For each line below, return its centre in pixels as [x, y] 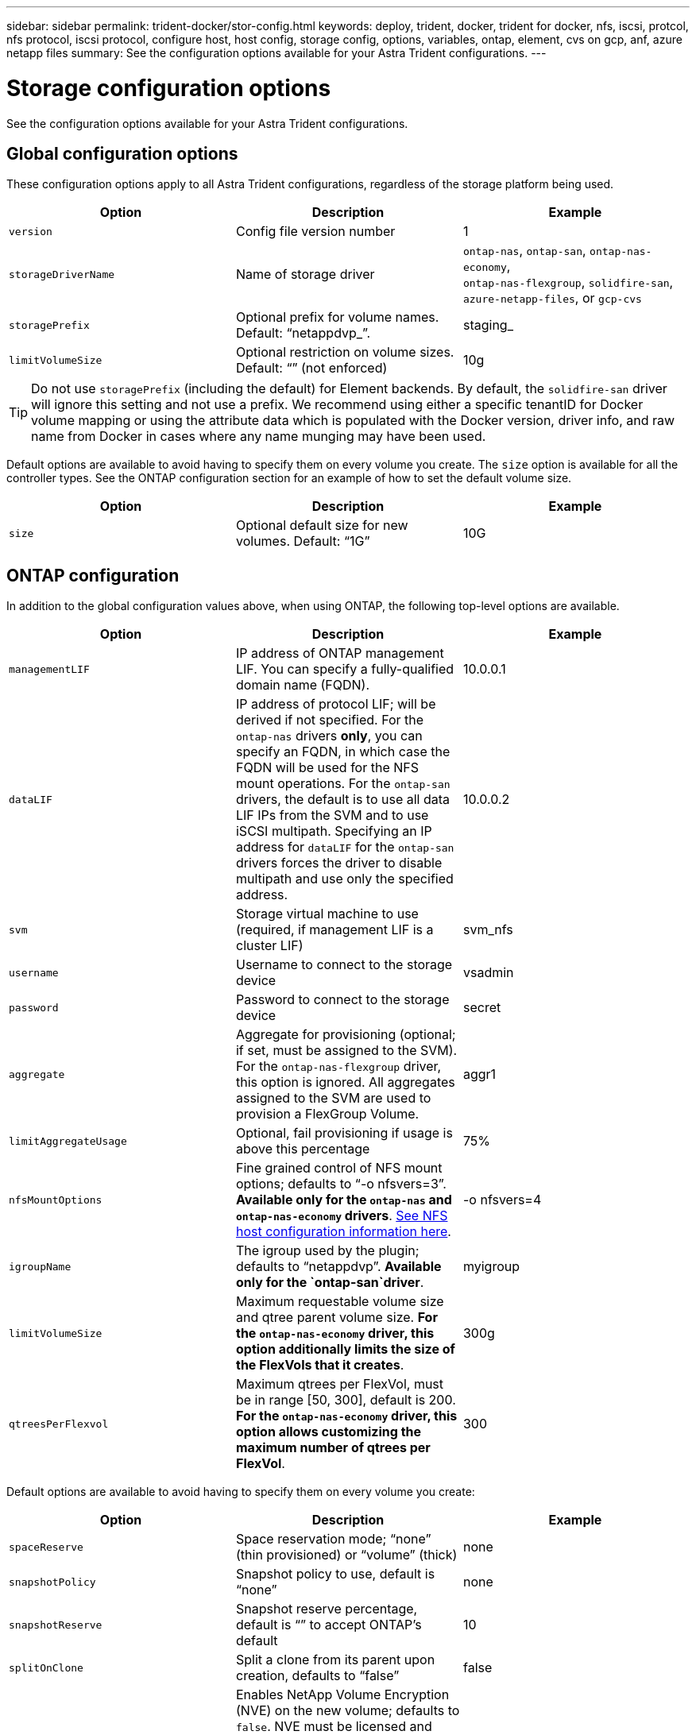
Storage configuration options [169, 88]
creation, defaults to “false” [317, 1676]
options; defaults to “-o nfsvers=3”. [341, 1184]
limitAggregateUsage [68, 1141]
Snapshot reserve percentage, [327, 1609]
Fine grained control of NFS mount [339, 1168]
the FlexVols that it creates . [320, 1365]
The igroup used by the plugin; [327, 1251]
